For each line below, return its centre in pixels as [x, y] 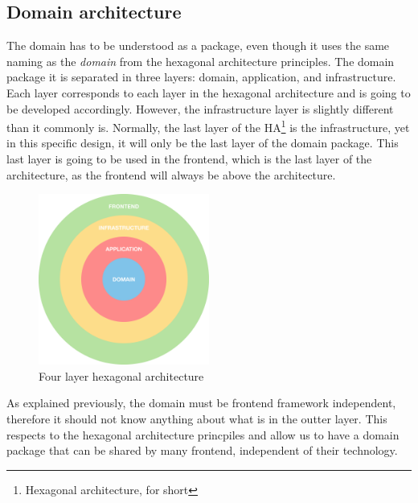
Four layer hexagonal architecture [121, 375]
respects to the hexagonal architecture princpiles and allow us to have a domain [203, 434]
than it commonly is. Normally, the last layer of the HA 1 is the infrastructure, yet [208, 126]
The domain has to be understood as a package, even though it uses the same [198, 45]
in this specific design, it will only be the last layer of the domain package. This [203, 143]
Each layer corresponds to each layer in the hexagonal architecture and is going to [209, 92]
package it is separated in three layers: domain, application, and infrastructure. [201, 77]
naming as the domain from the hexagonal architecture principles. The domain [201, 61]
